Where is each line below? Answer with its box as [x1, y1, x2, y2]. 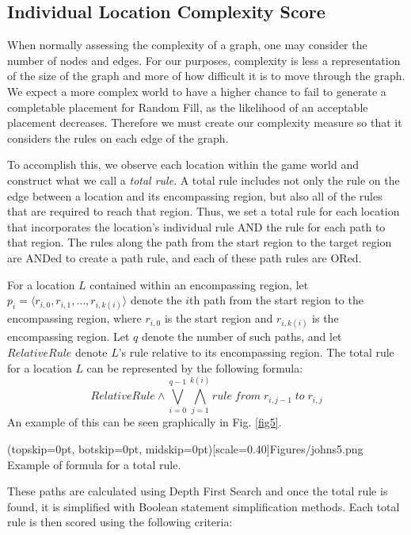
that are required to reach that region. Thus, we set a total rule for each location [7, 203, 400, 220]
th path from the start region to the [189, 292, 363, 308]
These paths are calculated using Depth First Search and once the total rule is [7, 483, 388, 499]
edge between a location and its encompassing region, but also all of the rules [7, 187, 382, 204]
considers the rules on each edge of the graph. [7, 129, 229, 146]
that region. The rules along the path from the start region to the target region [7, 234, 392, 250]
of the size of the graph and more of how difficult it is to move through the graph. [7, 67, 405, 84]
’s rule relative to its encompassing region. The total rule [118, 344, 394, 361]
